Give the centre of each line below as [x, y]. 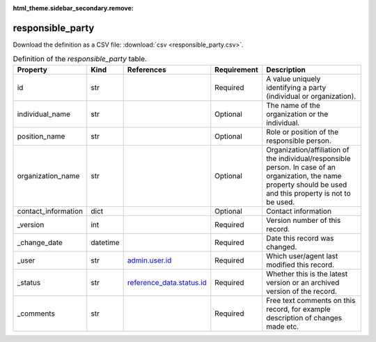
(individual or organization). [311, 96]
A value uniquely [293, 79]
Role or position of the [302, 132]
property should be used [306, 185]
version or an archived [303, 282]
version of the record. [301, 291]
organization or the [297, 114]
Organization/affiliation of [307, 150]
